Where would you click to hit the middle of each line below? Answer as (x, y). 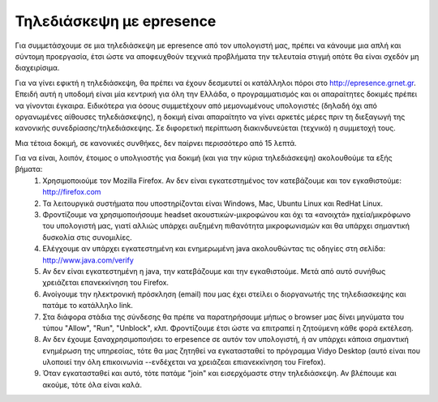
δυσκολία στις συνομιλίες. (88, 237)
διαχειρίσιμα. (37, 68)
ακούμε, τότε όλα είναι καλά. (92, 384)
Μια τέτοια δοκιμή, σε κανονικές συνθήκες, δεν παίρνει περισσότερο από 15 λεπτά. (156, 143)
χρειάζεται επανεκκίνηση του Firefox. (106, 283)
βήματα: (29, 169)
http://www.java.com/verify (88, 260)
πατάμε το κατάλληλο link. (88, 306)
